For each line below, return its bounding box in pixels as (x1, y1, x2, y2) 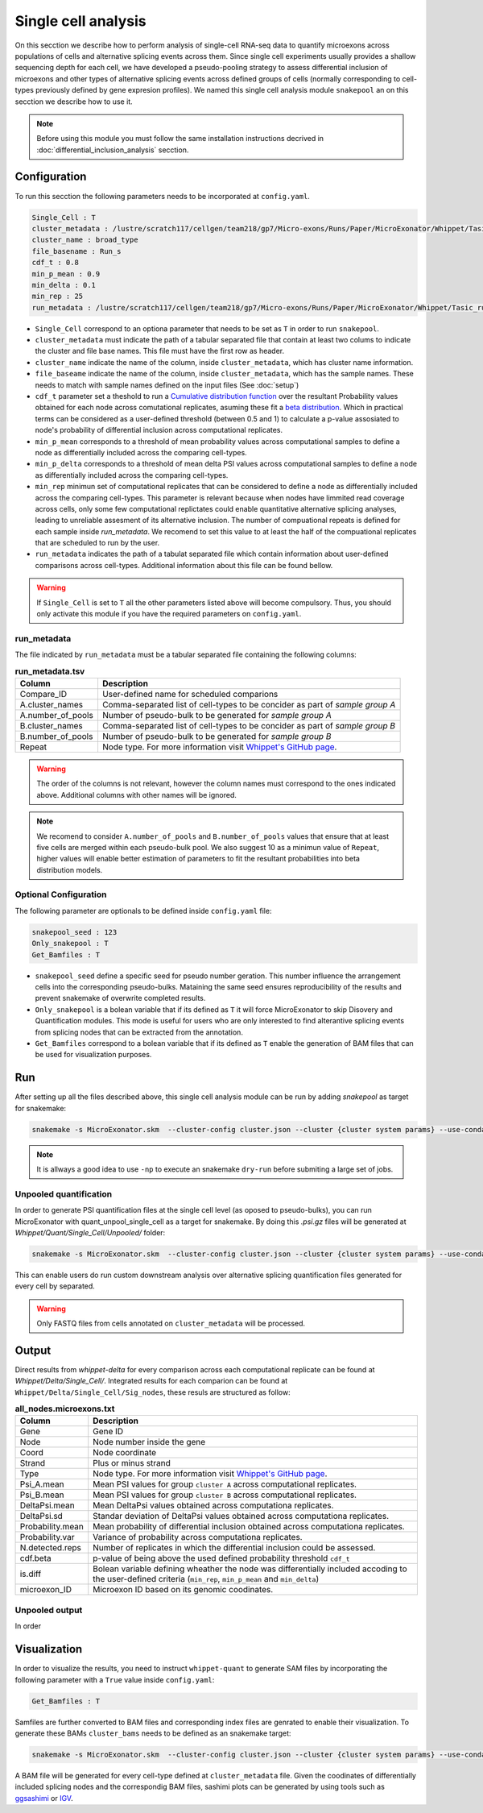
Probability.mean (19, 1521, 85, 1533)
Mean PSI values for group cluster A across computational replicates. (93, 1479, 357, 1490)
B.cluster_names (19, 720, 84, 731)
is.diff (19, 1568, 42, 1579)
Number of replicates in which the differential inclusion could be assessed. (93, 1542, 376, 1554)
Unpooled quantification (14, 1189, 113, 1200)
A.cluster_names (19, 699, 84, 710)
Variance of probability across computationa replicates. (93, 1532, 303, 1543)
